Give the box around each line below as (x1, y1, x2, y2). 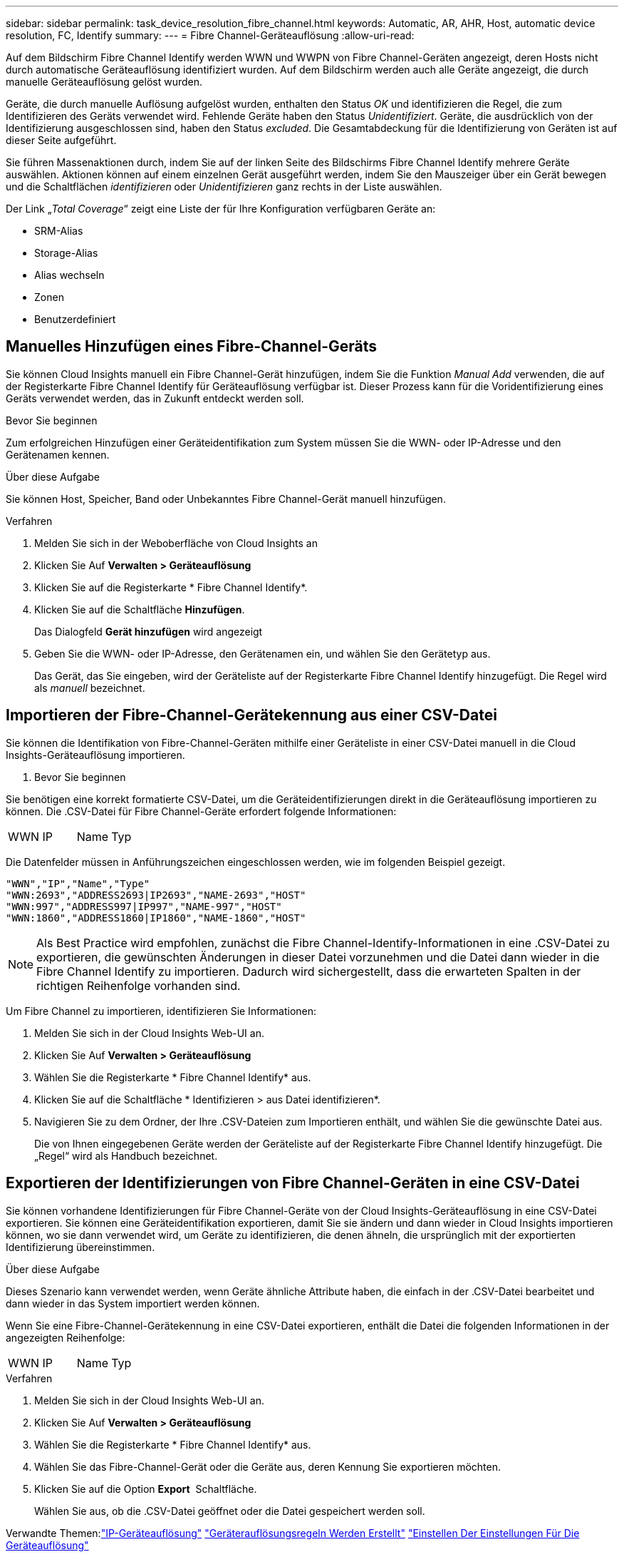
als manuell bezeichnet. (34, 681, 145, 694)
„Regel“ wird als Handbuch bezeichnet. (34, 1149, 218, 1162)
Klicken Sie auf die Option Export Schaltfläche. (34, 1482, 257, 1495)
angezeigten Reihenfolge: (6, 1331, 125, 1344)
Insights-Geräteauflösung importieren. (6, 748, 185, 761)
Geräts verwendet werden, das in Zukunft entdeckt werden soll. (6, 392, 304, 404)
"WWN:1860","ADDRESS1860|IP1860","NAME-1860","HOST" (6, 912, 306, 924)
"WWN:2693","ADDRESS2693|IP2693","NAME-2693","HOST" (6, 889, 306, 901)
